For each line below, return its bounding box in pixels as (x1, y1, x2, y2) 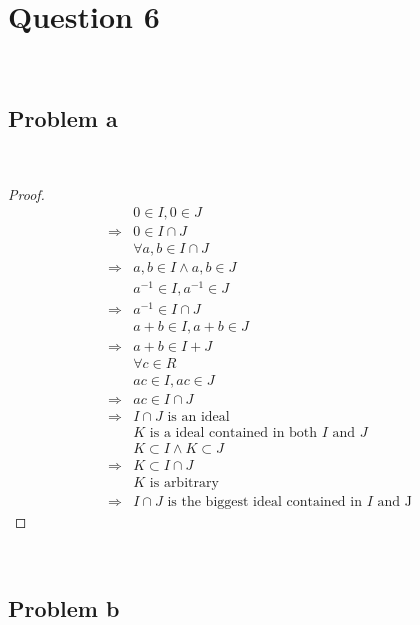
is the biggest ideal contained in (167, 494, 362, 509)
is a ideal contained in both (149, 425, 318, 440)
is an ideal (167, 409, 230, 424)
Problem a (8, 103, 118, 134)
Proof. (8, 183, 45, 204)
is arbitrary (149, 475, 219, 490)
